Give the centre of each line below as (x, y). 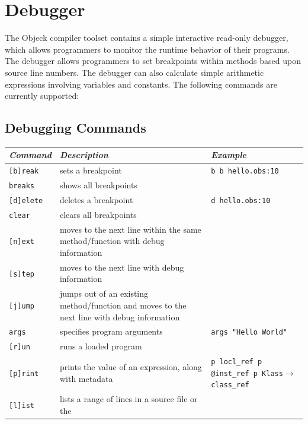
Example (229, 155)
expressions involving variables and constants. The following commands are (141, 84)
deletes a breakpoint (96, 200)
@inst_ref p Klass (247, 373)
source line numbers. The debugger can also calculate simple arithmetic (134, 72)
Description (84, 155)
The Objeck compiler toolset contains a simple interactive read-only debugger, (147, 38)
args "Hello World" (249, 333)
